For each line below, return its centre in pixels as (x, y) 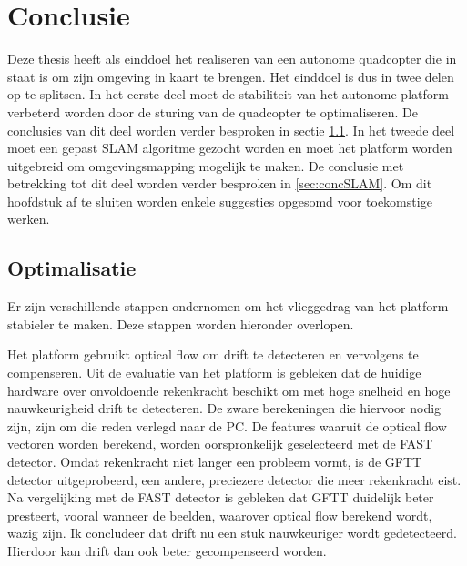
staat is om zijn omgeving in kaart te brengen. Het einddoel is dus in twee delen (231, 76)
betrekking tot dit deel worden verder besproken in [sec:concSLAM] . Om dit (220, 183)
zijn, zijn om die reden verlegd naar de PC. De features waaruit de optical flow (227, 425)
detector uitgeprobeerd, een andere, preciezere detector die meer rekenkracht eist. (234, 479)
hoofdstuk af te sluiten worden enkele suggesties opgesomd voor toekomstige (220, 201)
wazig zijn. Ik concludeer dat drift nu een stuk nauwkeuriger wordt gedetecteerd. (232, 533)
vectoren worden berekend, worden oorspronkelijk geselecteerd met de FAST (220, 444)
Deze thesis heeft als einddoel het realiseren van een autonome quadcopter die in (232, 59)
